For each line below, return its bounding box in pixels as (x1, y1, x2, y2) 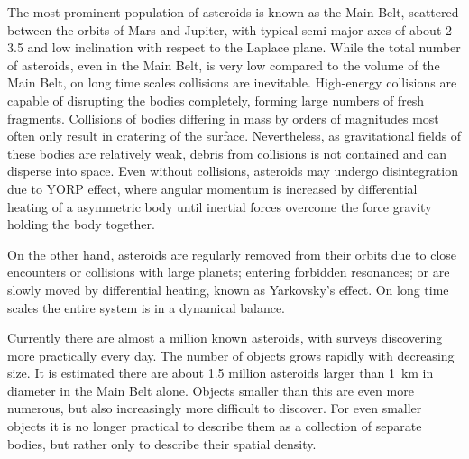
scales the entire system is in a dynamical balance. (7, 298, 285, 317)
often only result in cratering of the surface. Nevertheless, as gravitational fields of (7, 126, 462, 145)
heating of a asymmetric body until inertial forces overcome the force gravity (7, 197, 432, 216)
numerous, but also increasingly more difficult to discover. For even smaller (7, 399, 422, 418)
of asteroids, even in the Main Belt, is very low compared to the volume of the (7, 55, 440, 74)
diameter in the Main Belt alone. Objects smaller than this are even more (7, 381, 414, 399)
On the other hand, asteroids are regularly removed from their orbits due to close (7, 244, 457, 263)
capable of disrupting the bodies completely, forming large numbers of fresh (7, 90, 425, 109)
